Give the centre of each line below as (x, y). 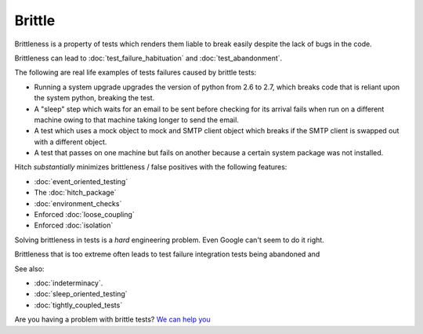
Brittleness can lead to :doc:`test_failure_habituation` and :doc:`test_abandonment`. (148, 58)
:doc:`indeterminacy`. (69, 283)
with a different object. (70, 142)
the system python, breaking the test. (94, 98)
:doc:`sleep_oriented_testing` (81, 294)
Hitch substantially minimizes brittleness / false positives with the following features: (151, 167)
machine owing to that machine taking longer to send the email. (136, 120)
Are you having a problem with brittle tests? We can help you (112, 319)
